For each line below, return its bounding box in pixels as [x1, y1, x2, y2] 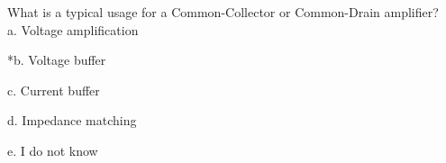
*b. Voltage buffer [7, 50, 106, 69]
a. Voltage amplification [7, 20, 139, 39]
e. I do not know [7, 140, 98, 159]
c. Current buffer [7, 80, 100, 99]
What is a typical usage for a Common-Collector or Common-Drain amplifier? [7, 3, 439, 21]
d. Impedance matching [7, 111, 137, 130]
